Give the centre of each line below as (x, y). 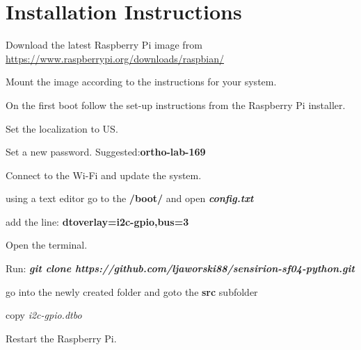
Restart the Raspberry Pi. (61, 338)
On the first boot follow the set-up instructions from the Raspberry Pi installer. (176, 105)
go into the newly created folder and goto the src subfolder (132, 291)
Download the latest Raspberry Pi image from (104, 45)
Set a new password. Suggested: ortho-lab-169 (106, 152)
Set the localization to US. (62, 128)
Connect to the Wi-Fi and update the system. (104, 175)
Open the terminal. (47, 245)
